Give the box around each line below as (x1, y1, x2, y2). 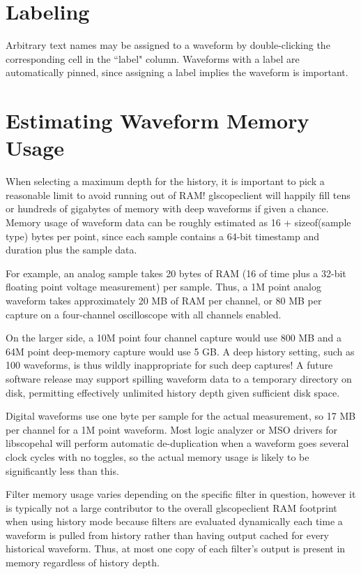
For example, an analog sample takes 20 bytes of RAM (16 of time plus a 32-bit (6, 265, 346, 280)
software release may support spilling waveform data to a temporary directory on (6, 371, 352, 385)
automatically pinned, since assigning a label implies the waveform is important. (6, 65, 348, 80)
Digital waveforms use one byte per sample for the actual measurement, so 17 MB (6, 409, 356, 423)
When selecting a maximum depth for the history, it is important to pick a (6, 174, 325, 189)
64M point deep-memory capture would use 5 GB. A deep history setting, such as (6, 344, 355, 358)
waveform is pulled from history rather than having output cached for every (6, 527, 330, 542)
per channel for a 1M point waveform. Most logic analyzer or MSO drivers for (6, 422, 338, 436)
